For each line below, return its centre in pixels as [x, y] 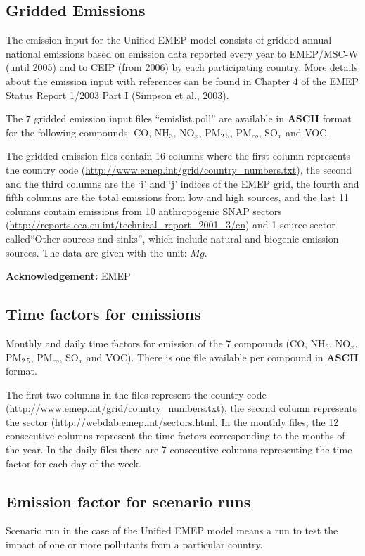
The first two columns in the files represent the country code [136, 394]
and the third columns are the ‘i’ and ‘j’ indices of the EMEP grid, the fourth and [182, 183]
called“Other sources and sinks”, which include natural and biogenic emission [172, 238]
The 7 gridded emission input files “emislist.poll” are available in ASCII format [179, 118]
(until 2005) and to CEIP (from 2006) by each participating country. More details [182, 67]
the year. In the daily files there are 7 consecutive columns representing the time [179, 450]
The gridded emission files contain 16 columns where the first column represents [178, 156]
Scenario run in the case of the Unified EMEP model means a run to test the [172, 530]
